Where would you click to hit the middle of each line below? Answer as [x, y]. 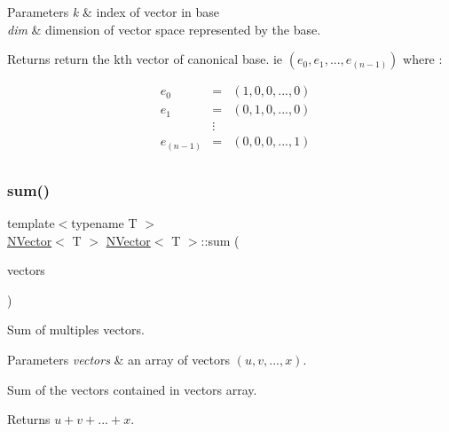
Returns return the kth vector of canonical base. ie [145, 59]
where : [423, 59]
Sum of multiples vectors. [76, 330]
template [31, 223]
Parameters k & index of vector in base [114, 12]
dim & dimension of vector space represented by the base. [164, 29]
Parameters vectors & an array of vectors [119, 360]
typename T [104, 223]
